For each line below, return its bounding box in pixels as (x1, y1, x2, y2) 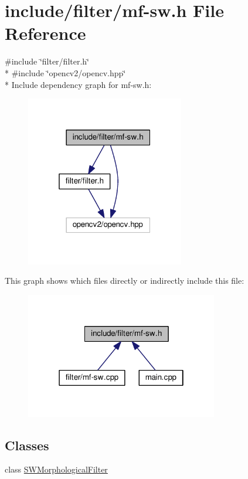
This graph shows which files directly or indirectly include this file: (5, 274, 244, 287)
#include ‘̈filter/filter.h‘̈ (5, 55, 90, 67)
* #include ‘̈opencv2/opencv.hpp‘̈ (5, 66, 126, 79)
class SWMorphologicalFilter (5, 463, 108, 475)
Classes (5, 436, 49, 454)
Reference (5, 21, 86, 45)
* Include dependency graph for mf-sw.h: (5, 78, 152, 90)
